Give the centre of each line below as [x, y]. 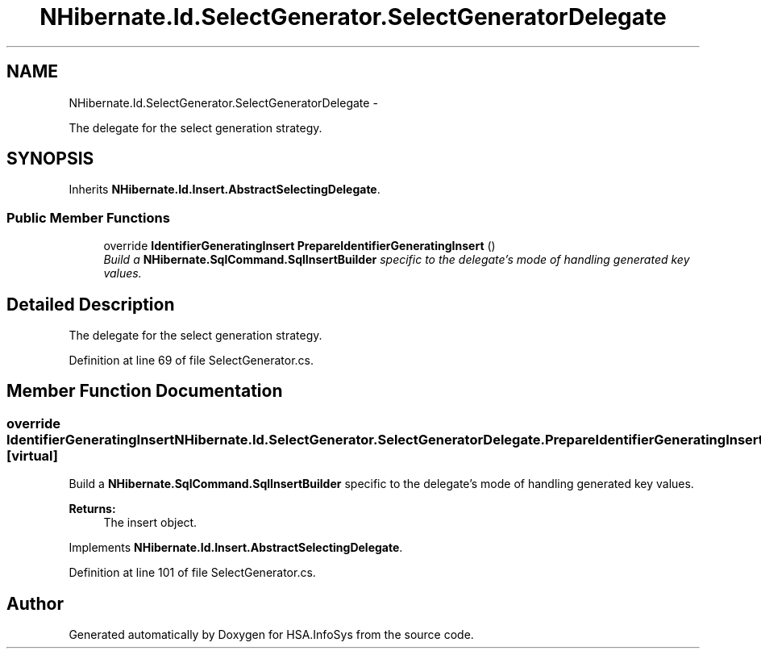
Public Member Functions [88, 217]
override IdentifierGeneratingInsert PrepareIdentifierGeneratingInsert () [299, 246]
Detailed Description [91, 304]
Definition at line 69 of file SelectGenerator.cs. [191, 361]
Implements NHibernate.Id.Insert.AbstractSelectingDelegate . [236, 548]
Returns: [92, 509]
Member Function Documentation [145, 391]
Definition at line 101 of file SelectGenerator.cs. [192, 573]
